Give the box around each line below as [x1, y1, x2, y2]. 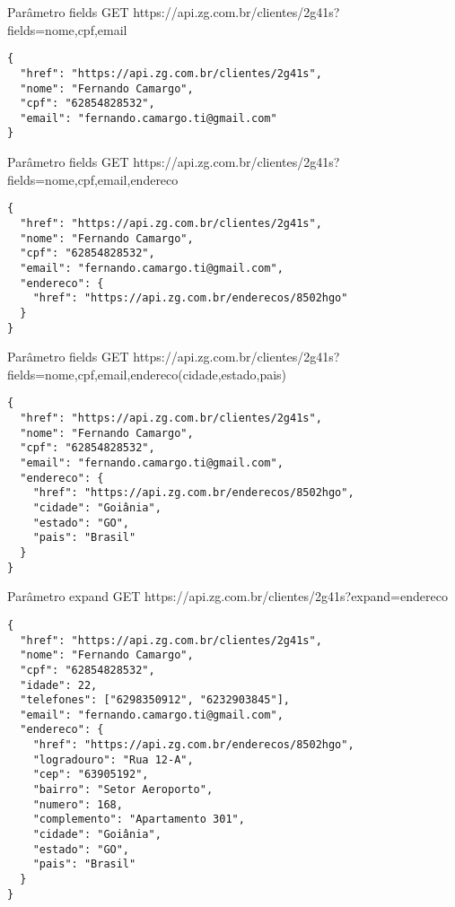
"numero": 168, [32, 798, 123, 811]
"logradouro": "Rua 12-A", [32, 753, 194, 766]
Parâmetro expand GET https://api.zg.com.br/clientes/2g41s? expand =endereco [7, 587, 448, 606]
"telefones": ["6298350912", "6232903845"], [20, 693, 290, 707]
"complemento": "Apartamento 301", [32, 813, 245, 826]
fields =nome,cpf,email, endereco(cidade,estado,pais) [7, 364, 287, 383]
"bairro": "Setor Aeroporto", [32, 783, 214, 797]
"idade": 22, [20, 678, 98, 692]
